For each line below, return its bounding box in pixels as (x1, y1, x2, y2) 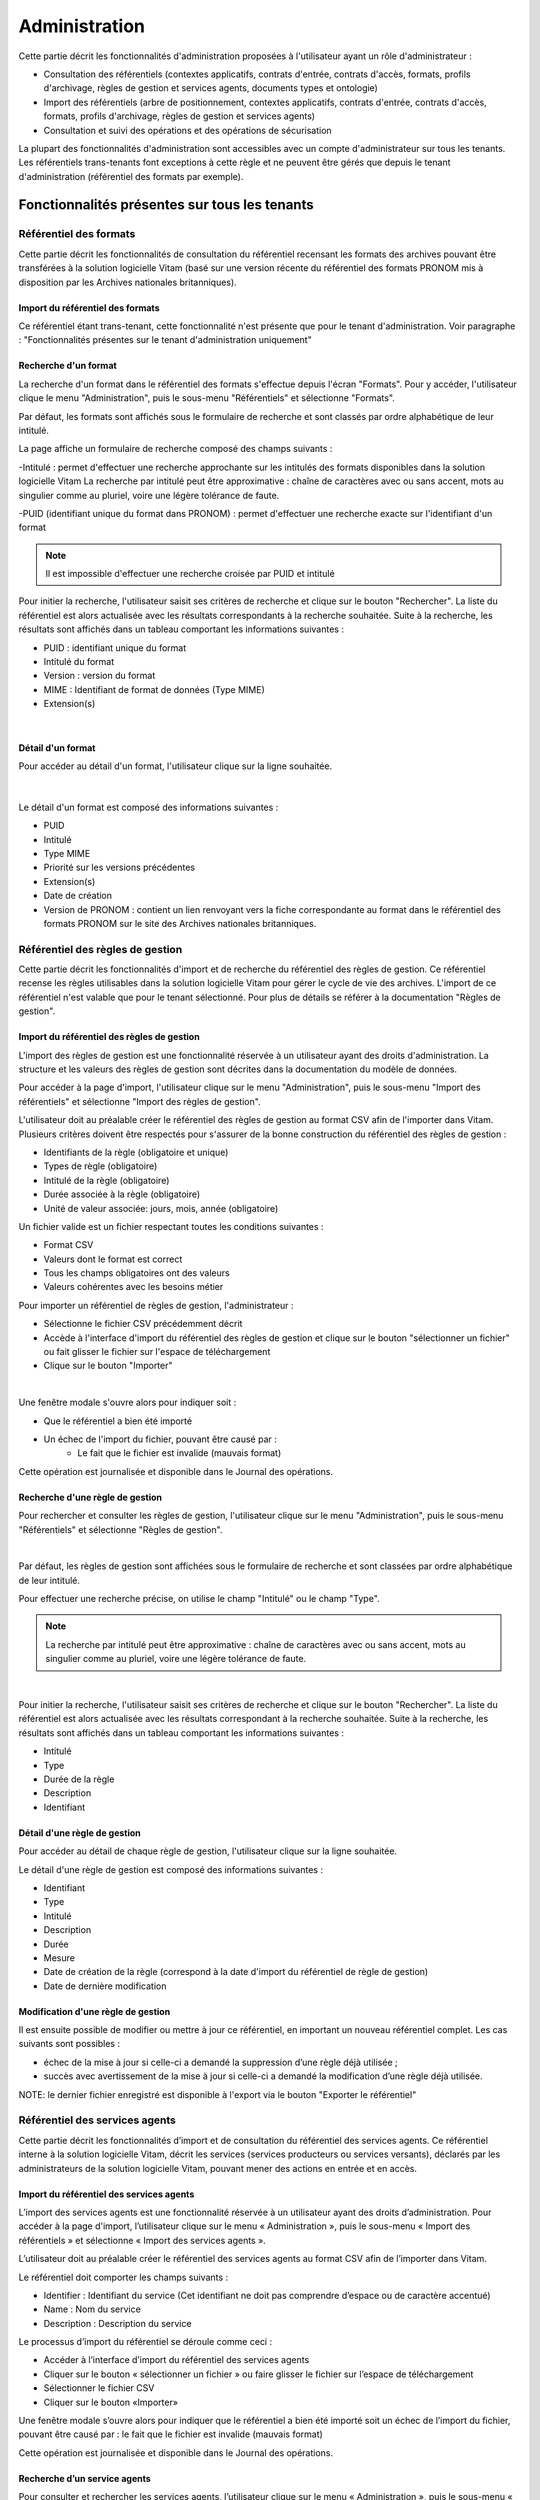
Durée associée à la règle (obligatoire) (43, 1188, 201, 1200)
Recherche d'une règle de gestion (18, 1491, 163, 1503)
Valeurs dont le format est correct (43, 1253, 183, 1265)
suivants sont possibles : (18, 2038, 120, 2050)
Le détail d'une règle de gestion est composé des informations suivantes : (18, 1863, 324, 1875)
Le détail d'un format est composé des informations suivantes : (18, 801, 279, 813)
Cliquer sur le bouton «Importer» (43, 2396, 179, 2408)
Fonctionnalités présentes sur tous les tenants (18, 196, 314, 214)
